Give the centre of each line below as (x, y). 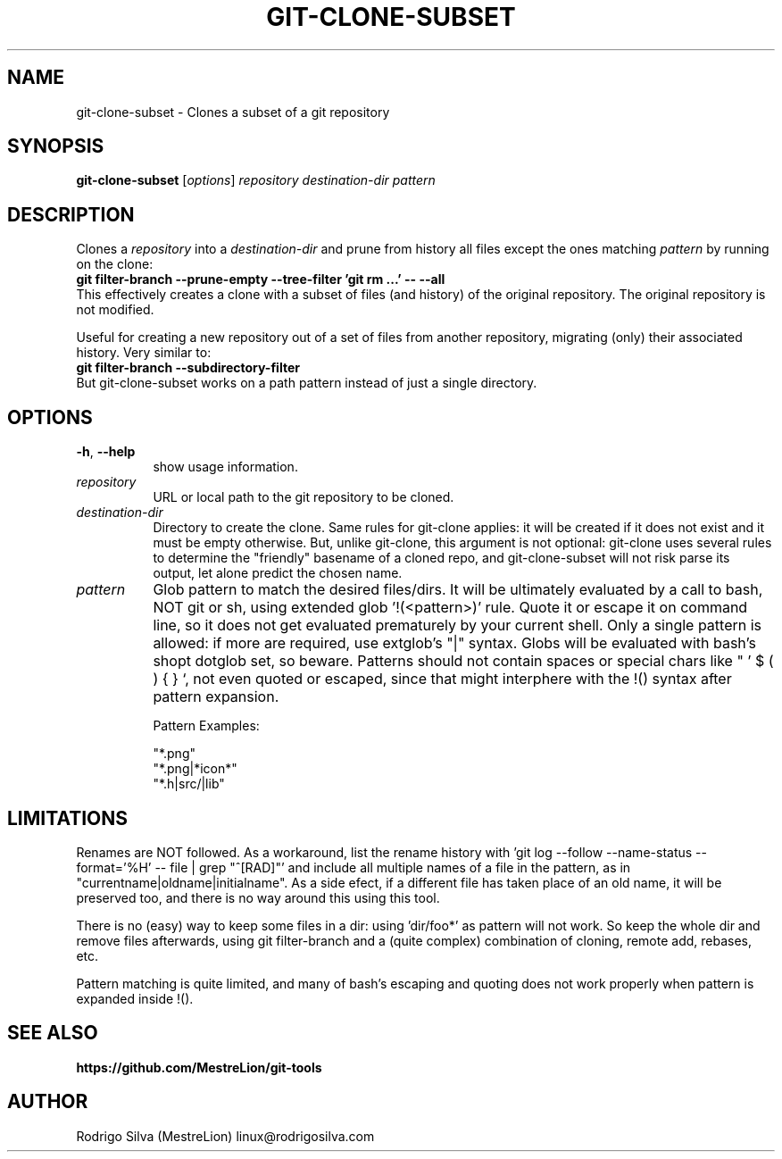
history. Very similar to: (144, 353)
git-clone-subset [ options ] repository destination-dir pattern (256, 180)
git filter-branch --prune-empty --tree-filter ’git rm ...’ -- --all (261, 279)
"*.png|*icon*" (195, 769)
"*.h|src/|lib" (189, 784)
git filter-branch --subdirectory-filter (188, 368)
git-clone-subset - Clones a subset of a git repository (233, 112)
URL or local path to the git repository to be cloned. (304, 497)
